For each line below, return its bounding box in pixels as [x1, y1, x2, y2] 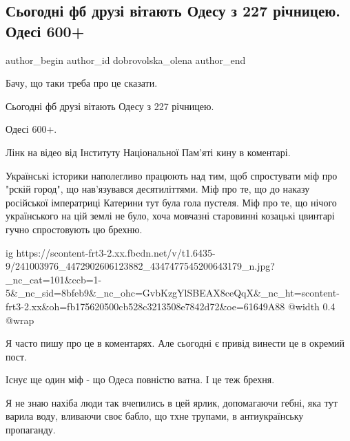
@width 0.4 [287, 299, 336, 313]
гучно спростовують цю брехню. [6, 222, 143, 236]
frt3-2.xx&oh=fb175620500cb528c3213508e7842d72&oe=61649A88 [6, 299, 285, 313]
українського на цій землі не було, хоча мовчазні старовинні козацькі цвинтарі [6, 208, 335, 223]
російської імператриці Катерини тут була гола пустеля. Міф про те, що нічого [6, 195, 337, 209]
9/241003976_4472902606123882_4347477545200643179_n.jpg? [6, 259, 275, 273]
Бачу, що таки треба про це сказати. [6, 76, 158, 90]
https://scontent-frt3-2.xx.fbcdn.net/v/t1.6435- [16, 245, 216, 259]
